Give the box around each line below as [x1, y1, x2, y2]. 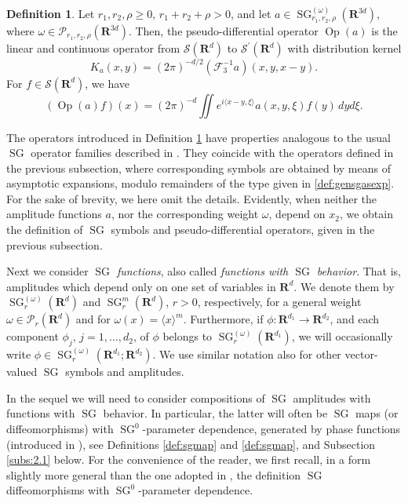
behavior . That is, [316, 263, 401, 279]
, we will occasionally [291, 328, 393, 344]
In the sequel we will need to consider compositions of [6, 389, 265, 406]
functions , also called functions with [116, 263, 289, 279]
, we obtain [339, 206, 393, 222]
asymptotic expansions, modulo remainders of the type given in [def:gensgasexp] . [6, 175, 395, 191]
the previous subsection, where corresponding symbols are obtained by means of [6, 159, 391, 176]
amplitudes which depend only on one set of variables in [6, 278, 276, 294]
